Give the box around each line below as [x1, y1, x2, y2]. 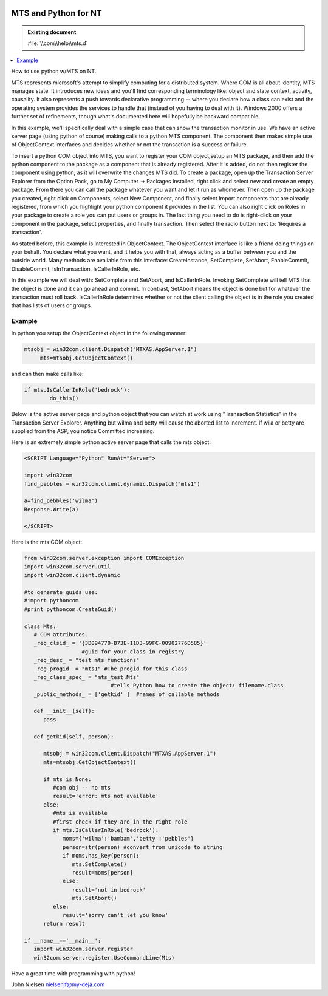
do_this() [49, 395, 79, 402]
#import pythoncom [24, 597, 79, 604]
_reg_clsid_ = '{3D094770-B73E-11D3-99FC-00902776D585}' [33, 640, 207, 647]
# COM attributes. [33, 631, 89, 638]
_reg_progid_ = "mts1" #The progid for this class [33, 665, 188, 672]
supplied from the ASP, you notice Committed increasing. [11, 427, 155, 434]
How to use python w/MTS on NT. [11, 67, 97, 75]
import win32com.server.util [24, 563, 111, 570]
